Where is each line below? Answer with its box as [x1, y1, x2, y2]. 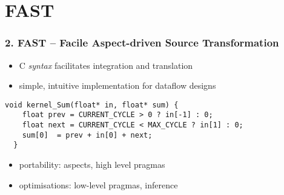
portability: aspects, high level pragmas [19, 158, 165, 171]
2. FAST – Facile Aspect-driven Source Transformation [5, 35, 279, 50]
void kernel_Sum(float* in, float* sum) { [5, 100, 179, 109]
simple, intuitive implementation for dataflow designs [19, 79, 216, 92]
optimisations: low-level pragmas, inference [19, 178, 178, 191]
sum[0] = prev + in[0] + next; [22, 130, 153, 139]
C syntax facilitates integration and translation [19, 59, 193, 71]
